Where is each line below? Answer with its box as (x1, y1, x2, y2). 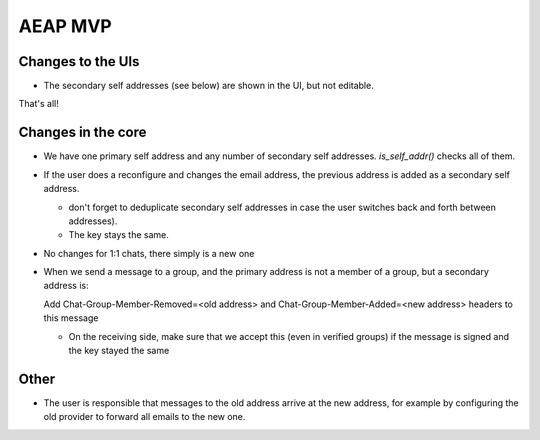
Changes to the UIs (18, 53, 140, 70)
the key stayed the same (68, 345, 170, 357)
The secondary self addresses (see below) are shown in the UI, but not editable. (43, 80, 374, 92)
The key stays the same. (68, 229, 170, 241)
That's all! (18, 98, 59, 110)
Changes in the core (18, 124, 147, 141)
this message (43, 312, 99, 324)
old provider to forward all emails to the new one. (43, 411, 246, 423)
